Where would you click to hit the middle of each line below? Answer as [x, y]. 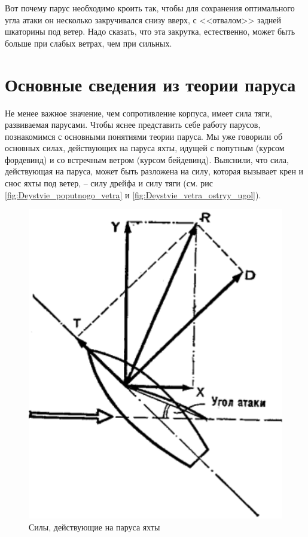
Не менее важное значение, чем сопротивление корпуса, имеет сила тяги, [138, 113]
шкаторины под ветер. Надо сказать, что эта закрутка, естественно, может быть [150, 31]
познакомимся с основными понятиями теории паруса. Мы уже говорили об [144, 136]
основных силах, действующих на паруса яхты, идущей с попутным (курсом [145, 148]
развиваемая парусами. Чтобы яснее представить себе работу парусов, [133, 125]
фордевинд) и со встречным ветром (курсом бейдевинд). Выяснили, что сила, [147, 159]
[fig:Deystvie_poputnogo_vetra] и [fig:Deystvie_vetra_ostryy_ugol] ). [133, 194]
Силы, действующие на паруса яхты [94, 527]
